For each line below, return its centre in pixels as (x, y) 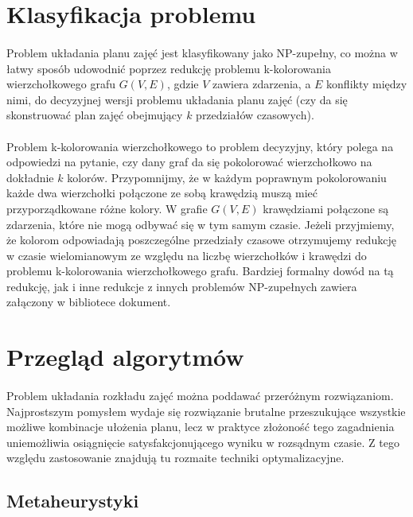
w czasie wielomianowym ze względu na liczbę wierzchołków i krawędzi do (187, 255)
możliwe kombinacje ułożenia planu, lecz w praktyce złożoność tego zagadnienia (201, 427)
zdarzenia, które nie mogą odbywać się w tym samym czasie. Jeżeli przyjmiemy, (201, 224)
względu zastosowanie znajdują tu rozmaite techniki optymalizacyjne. (175, 458)
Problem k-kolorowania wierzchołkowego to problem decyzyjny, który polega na (200, 146)
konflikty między (367, 84)
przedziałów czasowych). (255, 115)
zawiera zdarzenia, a (262, 84)
